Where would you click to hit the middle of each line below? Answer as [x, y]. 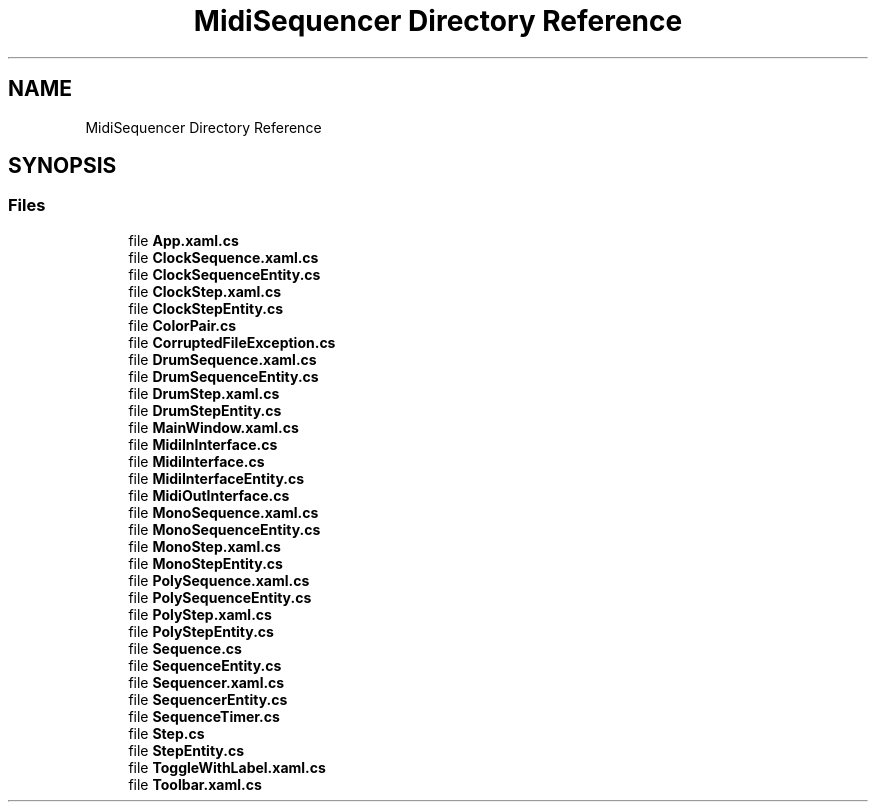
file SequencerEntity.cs [208, 699]
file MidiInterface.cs [196, 461]
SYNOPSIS [62, 166]
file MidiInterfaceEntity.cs [216, 478]
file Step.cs [166, 733]
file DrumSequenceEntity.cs [223, 376]
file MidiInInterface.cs [203, 444]
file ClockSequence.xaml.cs [223, 257]
